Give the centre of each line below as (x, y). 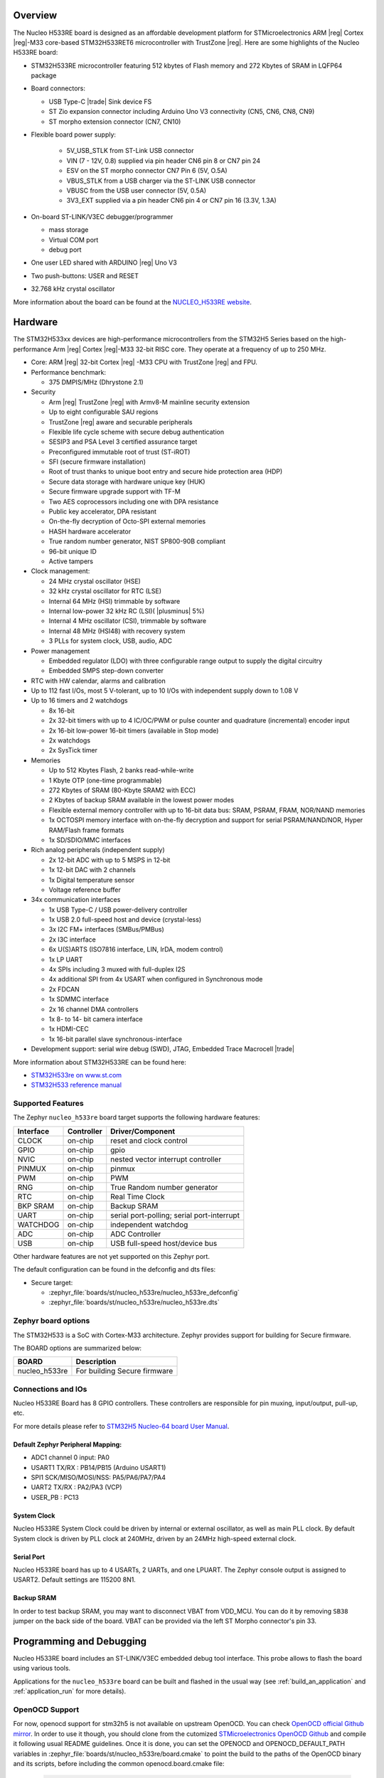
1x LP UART (66, 959)
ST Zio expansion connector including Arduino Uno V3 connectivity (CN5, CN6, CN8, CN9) (182, 112)
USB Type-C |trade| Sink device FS (100, 101)
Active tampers (71, 561)
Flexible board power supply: (74, 134)
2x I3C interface (72, 939)
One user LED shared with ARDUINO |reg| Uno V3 (104, 262)
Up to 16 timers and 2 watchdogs (79, 701)
